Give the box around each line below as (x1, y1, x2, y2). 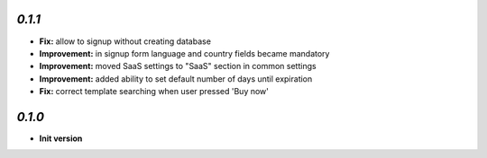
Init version (39, 133, 83, 144)
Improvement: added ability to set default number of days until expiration (39, 73, 313, 84)
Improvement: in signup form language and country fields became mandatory (39, 48, 330, 58)
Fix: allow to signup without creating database (39, 36, 212, 47)
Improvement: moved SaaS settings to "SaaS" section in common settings (39, 61, 317, 72)
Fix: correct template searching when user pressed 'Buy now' (39, 86, 270, 97)
